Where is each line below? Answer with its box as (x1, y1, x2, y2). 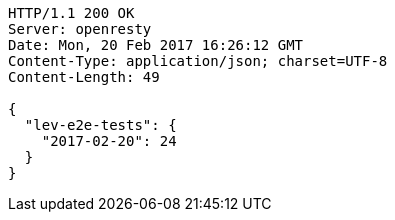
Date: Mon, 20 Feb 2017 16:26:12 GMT (8, 37, 304, 53)
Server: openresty (8, 21, 152, 37)
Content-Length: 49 (8, 69, 160, 85)
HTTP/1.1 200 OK (8, 5, 135, 21)
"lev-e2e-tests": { (24, 117, 177, 133)
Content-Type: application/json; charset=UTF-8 (8, 53, 388, 69)
